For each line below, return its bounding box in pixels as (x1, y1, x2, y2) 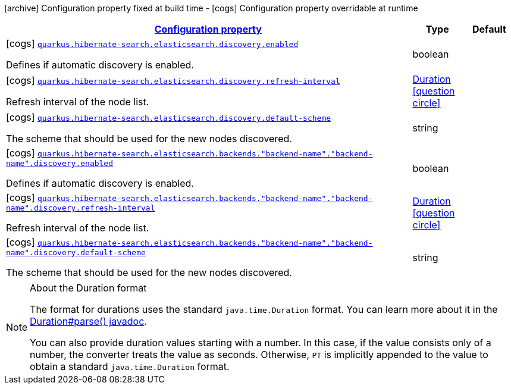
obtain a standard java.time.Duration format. (30, 360, 230, 372)
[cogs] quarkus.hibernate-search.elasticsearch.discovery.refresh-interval (6, 74, 340, 86)
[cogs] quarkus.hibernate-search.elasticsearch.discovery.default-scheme (6, 111, 331, 123)
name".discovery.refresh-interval (6, 203, 155, 212)
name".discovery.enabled (6, 159, 114, 168)
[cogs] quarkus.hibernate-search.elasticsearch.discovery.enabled (6, 37, 299, 49)
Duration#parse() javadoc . (30, 315, 147, 327)
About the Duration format (30, 282, 147, 294)
